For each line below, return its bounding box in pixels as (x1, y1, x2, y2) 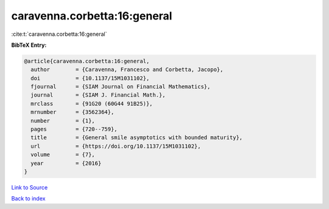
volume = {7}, (30, 151, 96, 158)
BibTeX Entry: (11, 41, 47, 49)
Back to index (11, 195, 46, 202)
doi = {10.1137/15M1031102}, (30, 75, 150, 81)
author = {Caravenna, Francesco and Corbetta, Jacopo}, (30, 66, 224, 73)
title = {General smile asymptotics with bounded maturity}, (30, 134, 243, 141)
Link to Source (11, 183, 48, 191)
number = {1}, (30, 117, 96, 124)
